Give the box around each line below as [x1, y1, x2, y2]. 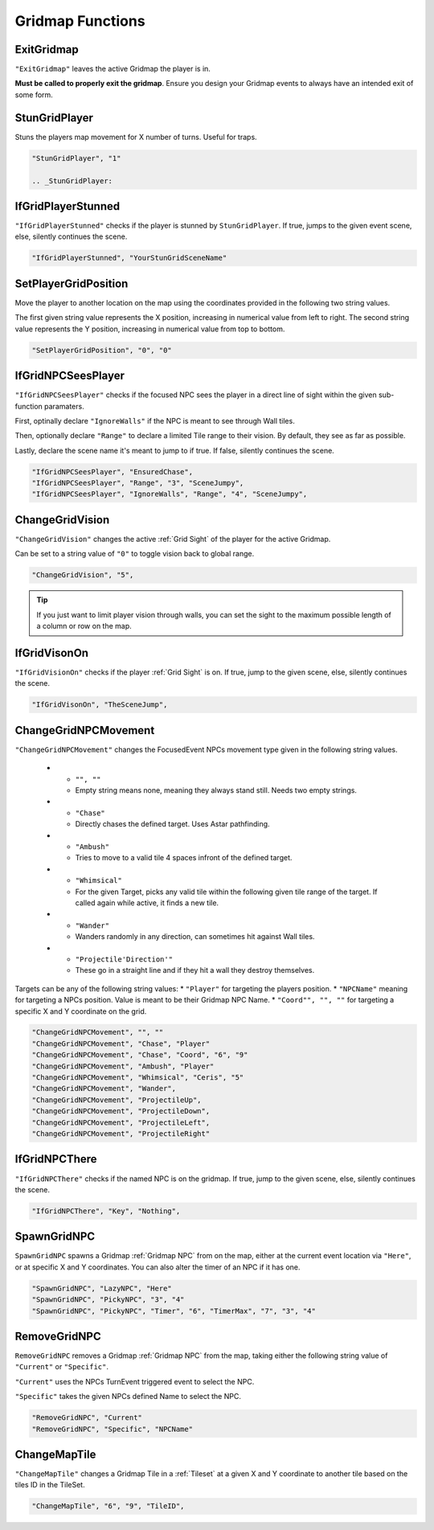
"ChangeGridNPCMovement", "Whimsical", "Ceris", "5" [31, 1073, 244, 1082]
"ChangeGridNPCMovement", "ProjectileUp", [31, 1095, 202, 1105]
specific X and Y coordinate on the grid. [14, 1006, 147, 1016]
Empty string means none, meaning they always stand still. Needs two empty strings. [75, 786, 358, 795]
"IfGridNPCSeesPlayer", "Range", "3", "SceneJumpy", [31, 478, 244, 488]
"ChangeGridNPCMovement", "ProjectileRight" [31, 1130, 211, 1138]
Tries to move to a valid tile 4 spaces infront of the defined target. [75, 853, 293, 863]
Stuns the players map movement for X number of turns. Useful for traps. [14, 132, 257, 142]
